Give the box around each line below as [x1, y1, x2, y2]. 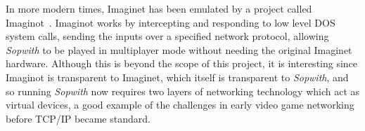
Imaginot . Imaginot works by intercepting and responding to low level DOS [6, 15, 335, 29]
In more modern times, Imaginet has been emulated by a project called [6, 1, 312, 15]
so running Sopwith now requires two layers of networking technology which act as [6, 83, 360, 98]
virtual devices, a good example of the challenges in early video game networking [6, 97, 354, 112]
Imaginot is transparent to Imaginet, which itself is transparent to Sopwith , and [6, 69, 349, 84]
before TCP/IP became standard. [6, 111, 151, 125]
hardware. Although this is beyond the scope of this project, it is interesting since [6, 56, 358, 71]
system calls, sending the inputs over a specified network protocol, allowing [6, 29, 329, 43]
